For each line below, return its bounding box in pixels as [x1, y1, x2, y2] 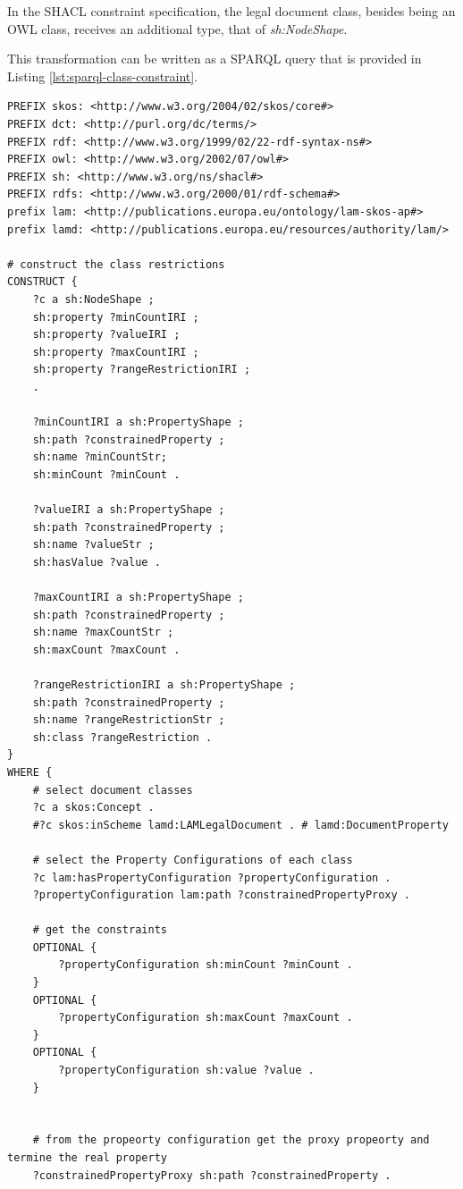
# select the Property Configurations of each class [32, 853, 353, 866]
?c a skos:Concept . [32, 801, 155, 814]
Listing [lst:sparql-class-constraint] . [7, 66, 198, 85]
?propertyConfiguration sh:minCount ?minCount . [58, 958, 353, 972]
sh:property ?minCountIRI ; [32, 310, 199, 324]
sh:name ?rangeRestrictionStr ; [32, 713, 225, 727]
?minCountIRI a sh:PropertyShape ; [32, 416, 244, 429]
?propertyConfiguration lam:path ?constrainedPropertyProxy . [32, 889, 411, 902]
